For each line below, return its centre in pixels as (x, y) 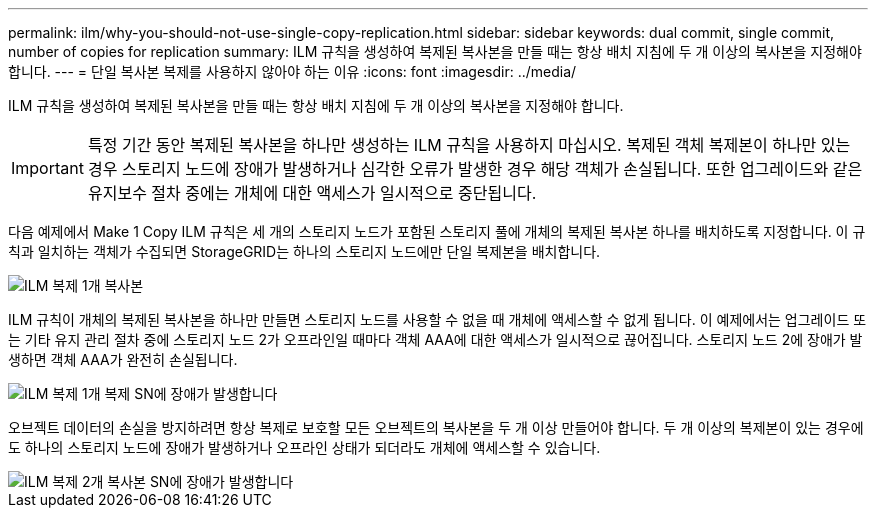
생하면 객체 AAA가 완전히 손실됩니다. (123, 359)
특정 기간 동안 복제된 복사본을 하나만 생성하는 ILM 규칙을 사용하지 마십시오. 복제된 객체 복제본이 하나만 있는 (469, 145)
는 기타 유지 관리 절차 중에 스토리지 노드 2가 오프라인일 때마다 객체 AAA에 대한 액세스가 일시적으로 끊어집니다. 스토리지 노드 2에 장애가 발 (435, 339)
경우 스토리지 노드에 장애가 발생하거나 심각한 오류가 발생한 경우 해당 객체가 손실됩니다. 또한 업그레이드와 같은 (475, 169)
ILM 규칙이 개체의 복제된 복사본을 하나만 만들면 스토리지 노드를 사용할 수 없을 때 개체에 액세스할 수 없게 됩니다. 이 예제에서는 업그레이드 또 (437, 319)
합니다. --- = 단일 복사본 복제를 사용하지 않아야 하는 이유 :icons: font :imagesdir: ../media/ (292, 71)
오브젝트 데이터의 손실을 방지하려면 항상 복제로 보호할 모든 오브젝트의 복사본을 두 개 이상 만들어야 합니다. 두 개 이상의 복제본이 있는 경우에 (436, 427)
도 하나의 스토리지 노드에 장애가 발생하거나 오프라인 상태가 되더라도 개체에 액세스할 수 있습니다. (304, 447)
